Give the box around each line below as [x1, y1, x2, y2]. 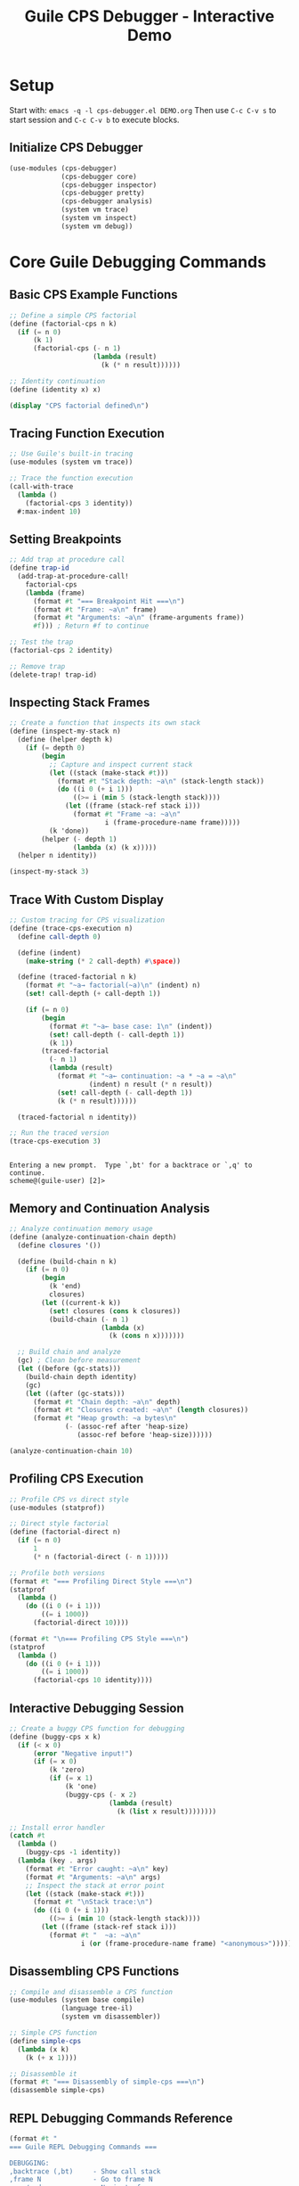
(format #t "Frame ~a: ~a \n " [72, 809, 181, 819]
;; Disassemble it [9, 2069, 77, 2078]
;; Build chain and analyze [17, 1348, 122, 1357]
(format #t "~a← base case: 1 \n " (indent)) [48, 1022, 214, 1031]
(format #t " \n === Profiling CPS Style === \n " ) [9, 1634, 190, 1643]
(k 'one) [65, 1782, 98, 1791]
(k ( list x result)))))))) [117, 1807, 217, 1816]
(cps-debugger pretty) [61, 189, 145, 198]
